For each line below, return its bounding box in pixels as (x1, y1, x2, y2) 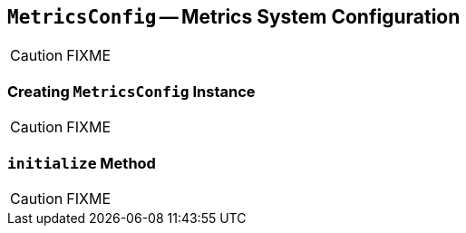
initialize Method (7, 153, 156, 172)
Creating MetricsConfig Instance (7, 82, 256, 101)
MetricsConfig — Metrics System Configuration (7, 5, 461, 28)
